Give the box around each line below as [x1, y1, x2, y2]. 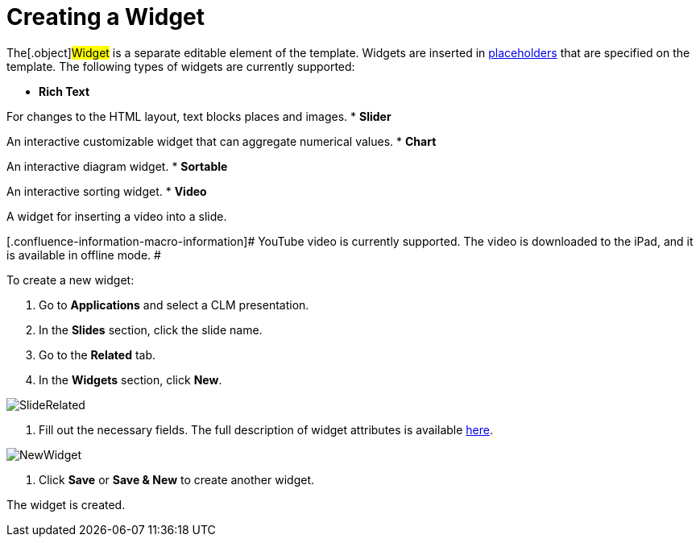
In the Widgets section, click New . [39, 372, 222, 387]
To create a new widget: [6, 272, 135, 287]
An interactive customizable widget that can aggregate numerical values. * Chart [6, 134, 437, 148]
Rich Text [39, 84, 90, 98]
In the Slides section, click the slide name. [39, 322, 263, 337]
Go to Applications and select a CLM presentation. [39, 297, 309, 312]
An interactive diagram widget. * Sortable [6, 159, 228, 173]
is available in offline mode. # [6, 247, 161, 262]
